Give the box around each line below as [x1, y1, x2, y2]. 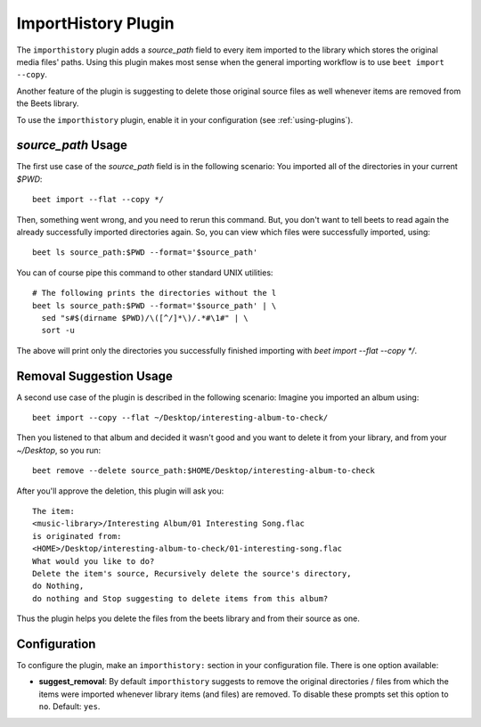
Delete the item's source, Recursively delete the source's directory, [32, 568, 352, 578]
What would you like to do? [32, 556, 155, 566]
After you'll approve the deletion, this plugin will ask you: [16, 486, 224, 496]
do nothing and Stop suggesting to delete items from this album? [32, 593, 329, 603]
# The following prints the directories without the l [32, 288, 277, 298]
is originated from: [32, 531, 122, 541]
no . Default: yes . [38, 701, 101, 712]
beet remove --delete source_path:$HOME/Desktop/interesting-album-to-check [32, 466, 376, 476]
